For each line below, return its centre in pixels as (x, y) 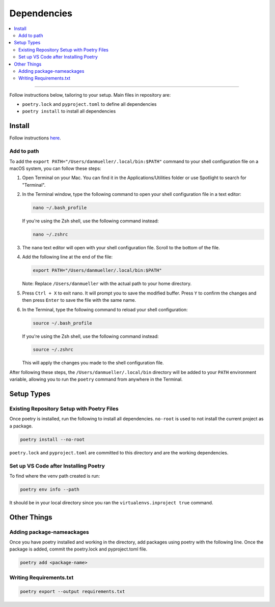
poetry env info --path (50, 489)
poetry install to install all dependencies (69, 111)
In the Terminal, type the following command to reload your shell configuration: (105, 309)
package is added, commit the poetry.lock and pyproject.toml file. (78, 549)
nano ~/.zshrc (50, 235)
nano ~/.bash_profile (60, 208)
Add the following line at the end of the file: (67, 257)
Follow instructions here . (35, 138)
